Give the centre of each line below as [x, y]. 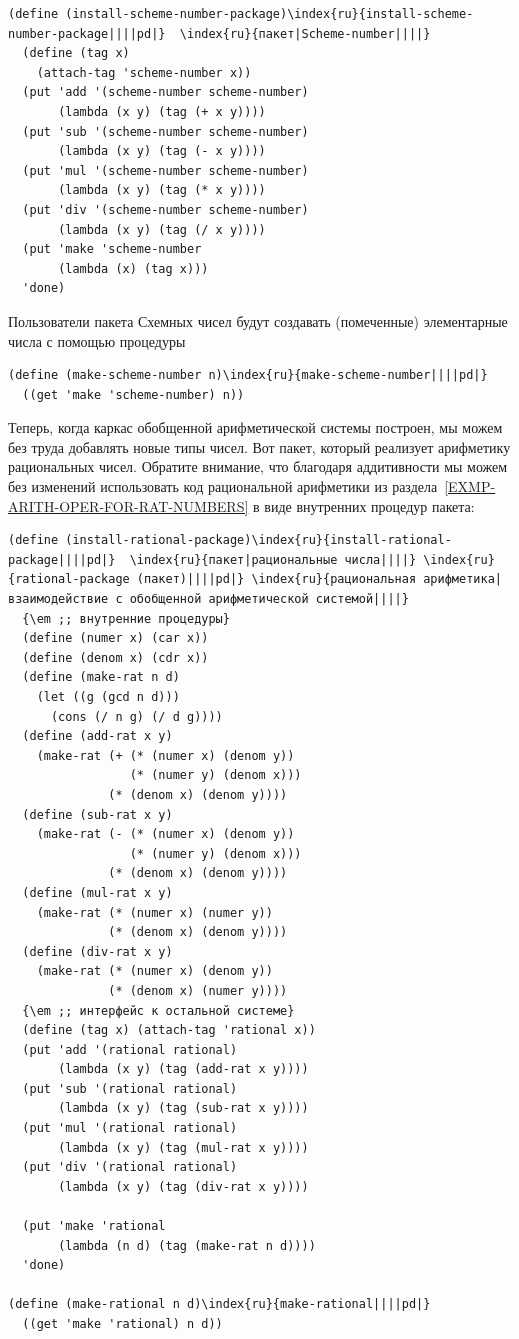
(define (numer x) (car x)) [115, 638]
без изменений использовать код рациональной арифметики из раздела [223, 486]
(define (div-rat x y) [97, 951]
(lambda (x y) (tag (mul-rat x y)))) [183, 1147]
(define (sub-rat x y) [97, 814]
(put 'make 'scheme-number [112, 249]
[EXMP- [470, 486]
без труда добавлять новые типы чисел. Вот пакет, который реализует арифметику [259, 446]
